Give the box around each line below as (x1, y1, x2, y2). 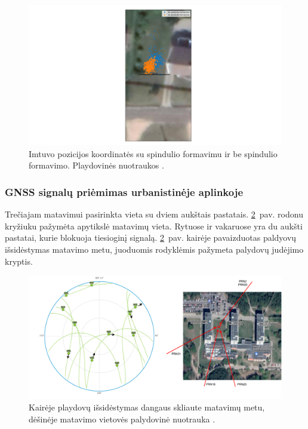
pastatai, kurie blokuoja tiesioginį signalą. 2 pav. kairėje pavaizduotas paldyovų (5, 231, 297, 244)
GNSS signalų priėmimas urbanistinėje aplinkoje (5, 184, 244, 199)
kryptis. (5, 255, 33, 267)
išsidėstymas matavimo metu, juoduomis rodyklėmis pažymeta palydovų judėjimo (5, 243, 304, 255)
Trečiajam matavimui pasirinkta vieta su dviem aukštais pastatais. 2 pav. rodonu (5, 208, 303, 220)
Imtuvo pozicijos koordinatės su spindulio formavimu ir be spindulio (29, 147, 278, 160)
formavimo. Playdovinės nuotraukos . (29, 159, 164, 171)
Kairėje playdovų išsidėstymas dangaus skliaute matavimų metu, (29, 401, 265, 413)
